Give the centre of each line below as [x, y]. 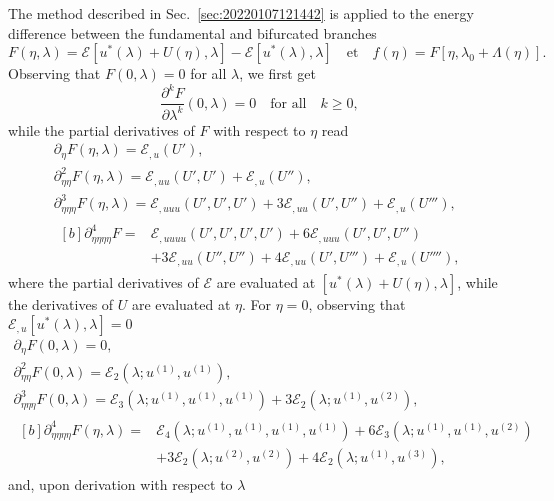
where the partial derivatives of [103, 282]
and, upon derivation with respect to [120, 483]
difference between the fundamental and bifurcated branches [192, 32]
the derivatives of [61, 304]
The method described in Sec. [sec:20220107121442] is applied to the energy [241, 13]
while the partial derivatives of [101, 129]
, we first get [277, 73]
